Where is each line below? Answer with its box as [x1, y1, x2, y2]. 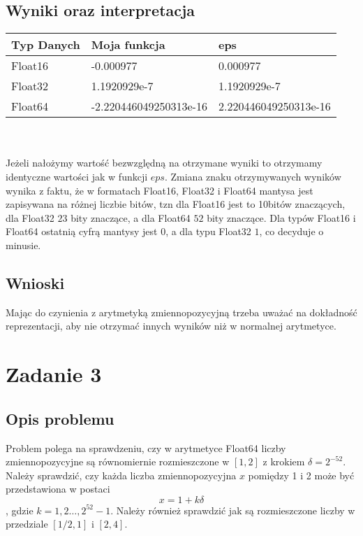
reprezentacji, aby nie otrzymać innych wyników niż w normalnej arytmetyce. [6, 318, 336, 333]
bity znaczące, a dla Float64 [71, 210, 191, 225]
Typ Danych [11, 36, 80, 53]
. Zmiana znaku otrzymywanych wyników [164, 169, 341, 183]
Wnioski [6, 271, 65, 293]
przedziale [6, 516, 48, 531]
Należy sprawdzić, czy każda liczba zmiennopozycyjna [6, 467, 237, 482]
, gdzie [6, 502, 34, 517]
